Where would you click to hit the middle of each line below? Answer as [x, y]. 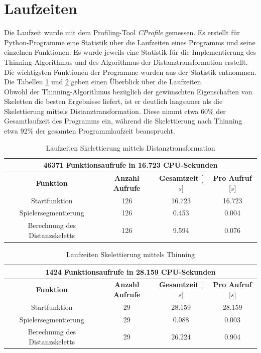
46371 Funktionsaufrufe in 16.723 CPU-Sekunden [130, 165]
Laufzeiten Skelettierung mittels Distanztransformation [130, 147]
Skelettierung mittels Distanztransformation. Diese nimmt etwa [101, 111]
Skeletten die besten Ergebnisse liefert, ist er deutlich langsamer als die [113, 101]
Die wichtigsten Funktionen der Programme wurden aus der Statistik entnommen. [130, 72]
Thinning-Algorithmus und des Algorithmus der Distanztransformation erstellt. [126, 62]
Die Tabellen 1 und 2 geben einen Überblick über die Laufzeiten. [104, 82]
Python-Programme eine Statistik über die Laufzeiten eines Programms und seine [130, 42]
